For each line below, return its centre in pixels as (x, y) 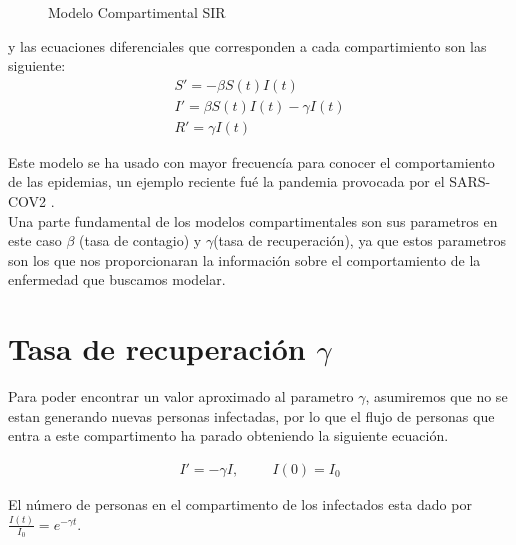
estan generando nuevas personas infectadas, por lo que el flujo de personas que (251, 415)
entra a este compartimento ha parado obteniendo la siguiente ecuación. (228, 435)
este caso (35, 240)
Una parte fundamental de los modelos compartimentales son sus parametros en (253, 220)
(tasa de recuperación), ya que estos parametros (360, 240)
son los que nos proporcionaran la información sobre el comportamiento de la (244, 259)
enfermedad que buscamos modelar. (117, 279)
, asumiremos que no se (436, 396)
